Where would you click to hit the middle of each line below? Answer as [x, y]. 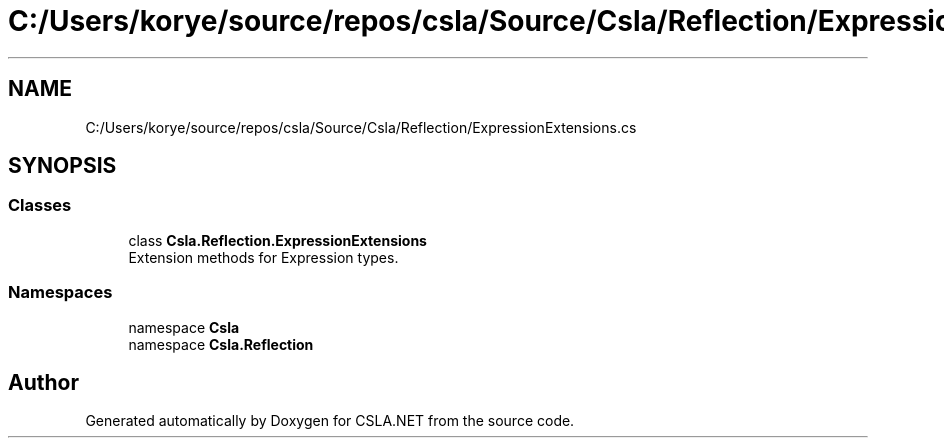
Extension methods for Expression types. [263, 257]
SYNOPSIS [62, 166]
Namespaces [60, 292]
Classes [40, 205]
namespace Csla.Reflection [221, 344]
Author [43, 382]
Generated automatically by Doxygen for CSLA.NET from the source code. [330, 421]
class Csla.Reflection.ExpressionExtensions [277, 240]
